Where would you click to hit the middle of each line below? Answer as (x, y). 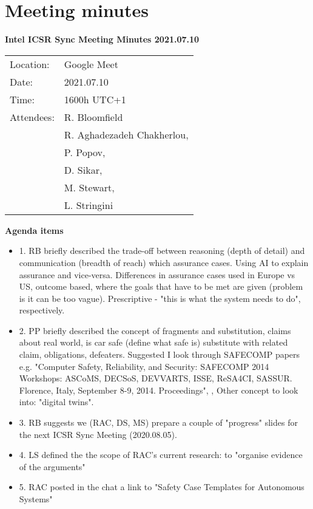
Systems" (36, 499)
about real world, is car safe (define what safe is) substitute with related (153, 342)
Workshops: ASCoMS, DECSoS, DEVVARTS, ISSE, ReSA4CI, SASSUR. (156, 378)
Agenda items (34, 230)
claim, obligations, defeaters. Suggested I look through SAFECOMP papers (160, 354)
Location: (30, 64)
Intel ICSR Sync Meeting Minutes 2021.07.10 (102, 39)
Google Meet (91, 64)
